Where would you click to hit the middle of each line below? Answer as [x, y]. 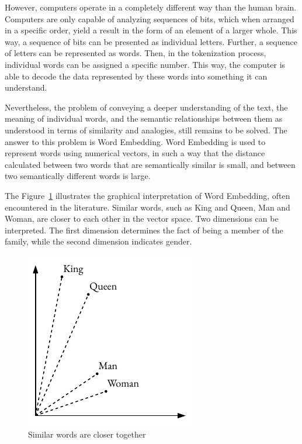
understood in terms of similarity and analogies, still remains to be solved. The [146, 130]
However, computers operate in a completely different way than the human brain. [151, 7]
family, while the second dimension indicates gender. [98, 241]
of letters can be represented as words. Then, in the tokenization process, [136, 53]
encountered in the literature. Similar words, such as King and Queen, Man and [147, 207]
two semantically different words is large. [78, 176]
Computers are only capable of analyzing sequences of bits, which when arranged [150, 18]
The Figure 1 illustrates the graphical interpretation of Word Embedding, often [147, 195]
